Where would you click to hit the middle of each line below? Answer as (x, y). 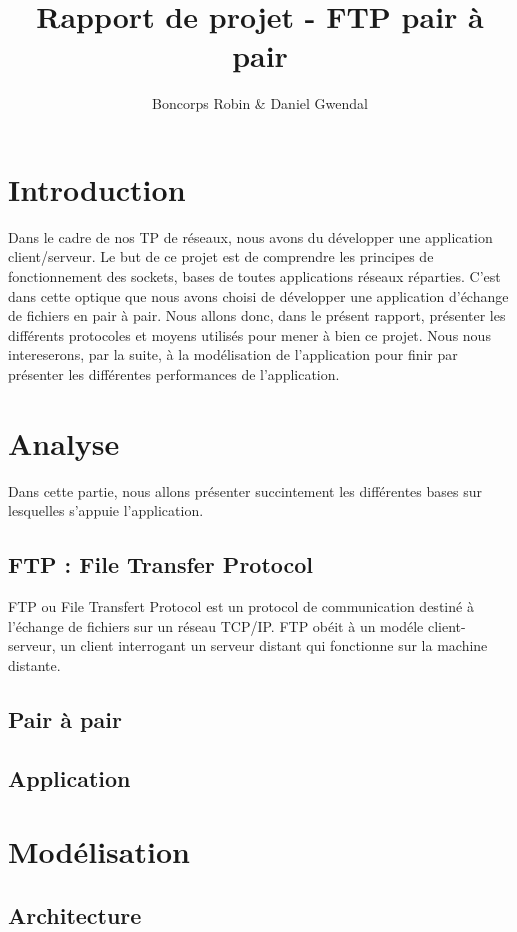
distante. (34, 664)
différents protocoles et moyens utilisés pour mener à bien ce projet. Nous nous (249, 334)
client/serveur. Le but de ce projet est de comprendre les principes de (221, 256)
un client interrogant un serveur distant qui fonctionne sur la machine (274, 645)
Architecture (75, 914)
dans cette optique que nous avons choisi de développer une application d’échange (258, 295)
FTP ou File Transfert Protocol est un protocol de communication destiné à (241, 606)
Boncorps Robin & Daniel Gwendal (260, 103)
